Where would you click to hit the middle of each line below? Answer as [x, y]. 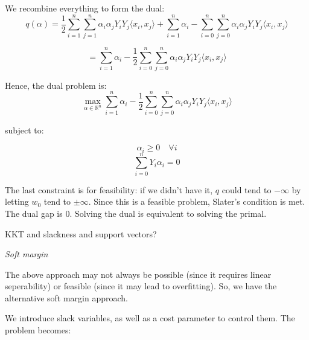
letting [17, 201]
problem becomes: [38, 330]
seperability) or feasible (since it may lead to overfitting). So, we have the [141, 286]
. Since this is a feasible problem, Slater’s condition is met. [197, 201]
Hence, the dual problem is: [56, 85]
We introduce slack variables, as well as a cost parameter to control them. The [150, 318]
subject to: [24, 130]
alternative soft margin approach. [66, 297]
